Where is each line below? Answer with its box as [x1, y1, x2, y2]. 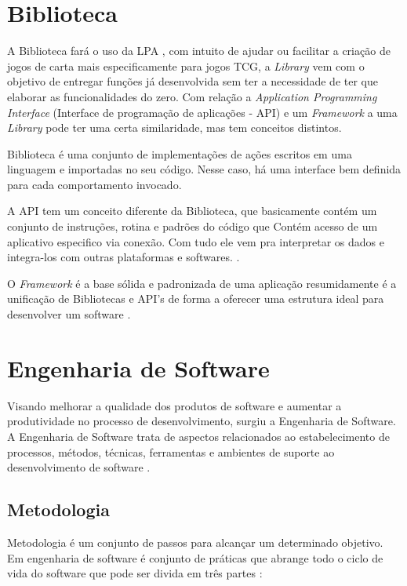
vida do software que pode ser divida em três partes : [7, 565, 263, 581]
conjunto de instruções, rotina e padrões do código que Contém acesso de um [7, 218, 378, 235]
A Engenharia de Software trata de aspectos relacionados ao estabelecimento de [7, 428, 390, 444]
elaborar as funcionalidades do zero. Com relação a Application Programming [7, 88, 377, 104]
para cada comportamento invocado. [7, 176, 182, 192]
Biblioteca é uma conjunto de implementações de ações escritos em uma [7, 145, 352, 162]
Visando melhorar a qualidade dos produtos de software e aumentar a [7, 397, 342, 413]
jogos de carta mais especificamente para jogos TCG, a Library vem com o [7, 57, 365, 74]
